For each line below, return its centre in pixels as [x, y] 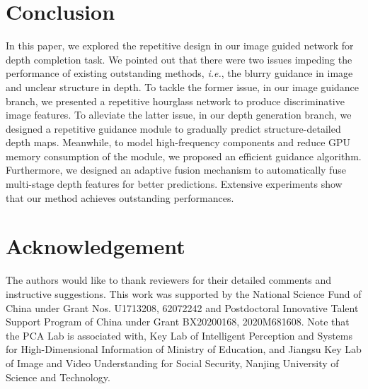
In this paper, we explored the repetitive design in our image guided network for [180, 46]
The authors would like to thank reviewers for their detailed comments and [169, 280]
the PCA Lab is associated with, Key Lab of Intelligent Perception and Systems [179, 335]
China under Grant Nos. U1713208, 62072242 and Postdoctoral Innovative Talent [182, 307]
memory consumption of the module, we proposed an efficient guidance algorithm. [184, 156]
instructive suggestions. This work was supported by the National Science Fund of [184, 293]
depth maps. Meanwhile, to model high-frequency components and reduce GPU [178, 142]
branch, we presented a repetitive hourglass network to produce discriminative [175, 101]
